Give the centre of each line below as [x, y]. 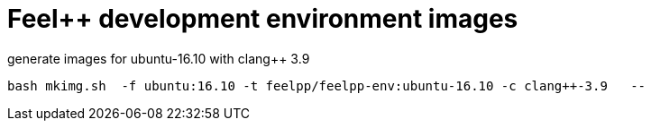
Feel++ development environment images [263, 19]
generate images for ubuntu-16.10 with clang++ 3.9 [159, 58]
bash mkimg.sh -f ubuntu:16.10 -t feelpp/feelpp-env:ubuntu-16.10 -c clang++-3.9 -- [327, 85]
